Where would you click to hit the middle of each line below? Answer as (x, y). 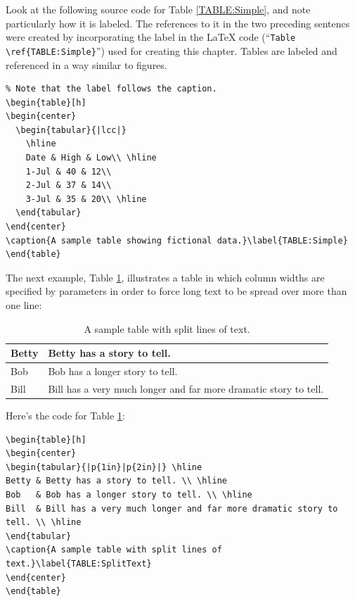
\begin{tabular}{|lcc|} (71, 130)
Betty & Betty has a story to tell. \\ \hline (116, 481)
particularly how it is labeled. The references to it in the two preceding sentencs (178, 23)
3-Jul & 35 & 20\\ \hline (86, 199)
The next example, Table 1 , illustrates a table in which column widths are (165, 277)
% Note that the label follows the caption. (111, 89)
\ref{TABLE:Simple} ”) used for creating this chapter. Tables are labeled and (172, 50)
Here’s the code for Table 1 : (65, 415)
